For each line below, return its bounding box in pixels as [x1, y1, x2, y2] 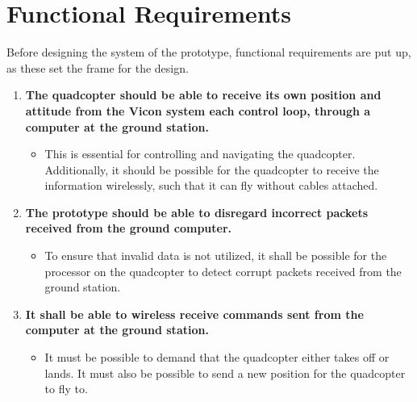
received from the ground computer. [25, 220, 232, 237]
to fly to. [44, 380, 88, 397]
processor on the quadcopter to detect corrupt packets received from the [44, 262, 402, 279]
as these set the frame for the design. [6, 59, 189, 76]
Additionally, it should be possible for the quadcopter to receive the [44, 161, 379, 178]
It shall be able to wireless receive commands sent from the [25, 305, 364, 322]
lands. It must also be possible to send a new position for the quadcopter [44, 364, 406, 381]
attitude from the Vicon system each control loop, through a [25, 102, 371, 119]
